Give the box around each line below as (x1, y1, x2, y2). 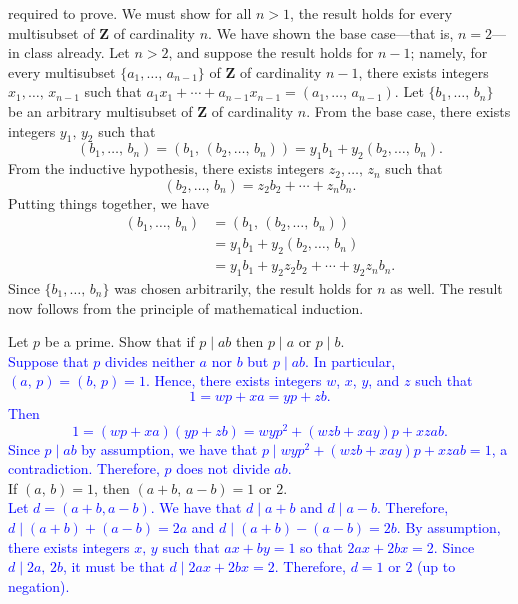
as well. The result (390, 278, 503, 299)
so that (300, 536, 343, 557)
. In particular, (305, 350, 396, 371)
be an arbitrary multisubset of (8, 100, 193, 121)
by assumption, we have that (81, 438, 258, 459)
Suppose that (8, 350, 89, 371)
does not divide (176, 458, 270, 479)
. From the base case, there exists (306, 100, 511, 121)
